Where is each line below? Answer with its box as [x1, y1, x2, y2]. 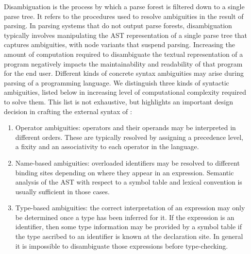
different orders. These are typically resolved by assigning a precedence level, [15, 132, 243, 142]
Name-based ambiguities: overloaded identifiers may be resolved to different [15, 157, 240, 168]
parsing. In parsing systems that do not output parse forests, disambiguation [4, 20, 232, 31]
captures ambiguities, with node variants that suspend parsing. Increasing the [4, 39, 235, 50]
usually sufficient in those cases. [15, 186, 110, 196]
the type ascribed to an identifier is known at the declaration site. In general [15, 231, 243, 241]
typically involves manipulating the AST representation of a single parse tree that [4, 30, 247, 40]
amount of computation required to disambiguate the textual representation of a [4, 49, 243, 59]
